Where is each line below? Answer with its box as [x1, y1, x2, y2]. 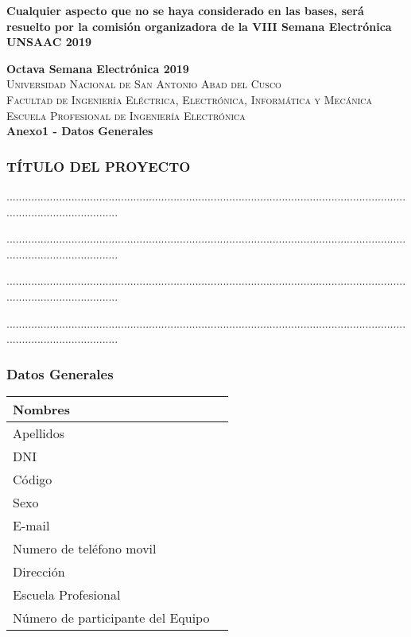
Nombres [13, 399, 70, 418]
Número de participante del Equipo [13, 608, 210, 627]
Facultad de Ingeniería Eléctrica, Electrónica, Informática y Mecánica [6, 91, 372, 107]
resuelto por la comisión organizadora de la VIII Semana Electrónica [6, 17, 392, 34]
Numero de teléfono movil [13, 538, 157, 557]
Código [13, 469, 52, 488]
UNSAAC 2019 [6, 33, 92, 50]
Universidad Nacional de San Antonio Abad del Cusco [6, 76, 281, 92]
